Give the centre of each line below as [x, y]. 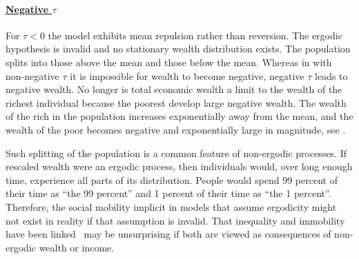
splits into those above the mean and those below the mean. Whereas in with [169, 62]
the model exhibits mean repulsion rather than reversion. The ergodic [195, 35]
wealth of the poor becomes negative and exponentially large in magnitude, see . [176, 129]
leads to [331, 75]
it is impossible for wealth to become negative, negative [187, 75]
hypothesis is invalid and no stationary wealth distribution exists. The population [178, 49]
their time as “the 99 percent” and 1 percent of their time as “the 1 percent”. [168, 193]
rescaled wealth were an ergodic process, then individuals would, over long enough [179, 166]
